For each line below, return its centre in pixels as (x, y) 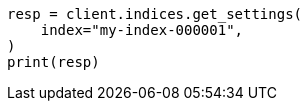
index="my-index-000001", (142, 30)
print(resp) (53, 62)
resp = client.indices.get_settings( (155, 14)
